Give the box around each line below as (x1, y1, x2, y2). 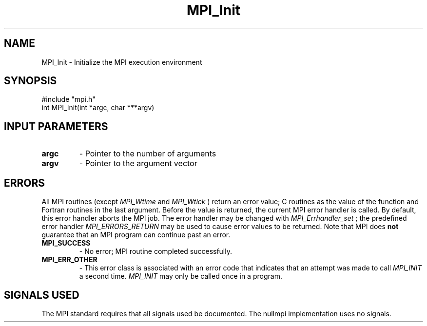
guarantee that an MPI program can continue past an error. (41, 230, 231, 239)
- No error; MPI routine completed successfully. (79, 247, 233, 256)
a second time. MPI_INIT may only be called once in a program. (79, 272, 282, 281)
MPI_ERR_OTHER (41, 255, 97, 264)
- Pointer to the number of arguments (79, 149, 216, 159)
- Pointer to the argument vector (79, 158, 197, 169)
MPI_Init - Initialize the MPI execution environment (41, 58, 202, 66)
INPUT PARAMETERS (4, 120, 108, 133)
